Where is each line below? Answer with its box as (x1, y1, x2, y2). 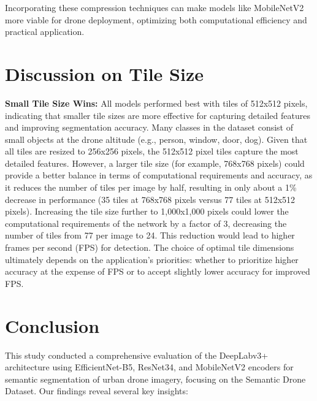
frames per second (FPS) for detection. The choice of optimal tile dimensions (5, 241, 294, 254)
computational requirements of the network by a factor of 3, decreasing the (5, 216, 287, 229)
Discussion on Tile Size (5, 61, 204, 86)
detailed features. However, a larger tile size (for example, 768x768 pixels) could (5, 156, 305, 169)
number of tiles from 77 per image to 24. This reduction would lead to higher (5, 229, 295, 242)
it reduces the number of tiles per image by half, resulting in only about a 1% (5, 181, 297, 194)
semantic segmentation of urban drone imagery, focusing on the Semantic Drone (5, 372, 306, 385)
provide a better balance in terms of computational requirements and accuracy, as (5, 169, 313, 181)
